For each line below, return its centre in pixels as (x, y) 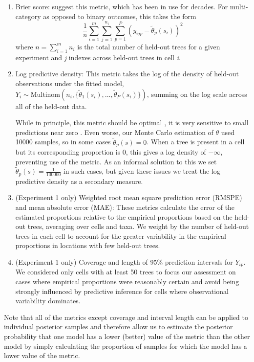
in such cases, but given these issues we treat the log (142, 171)
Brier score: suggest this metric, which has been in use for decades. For (122, 6)
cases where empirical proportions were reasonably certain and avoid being (127, 282)
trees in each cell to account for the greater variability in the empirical (121, 236)
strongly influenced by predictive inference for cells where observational (122, 291)
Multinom (45, 95)
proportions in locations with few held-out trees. (88, 245)
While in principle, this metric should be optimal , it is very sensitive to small (132, 123)
